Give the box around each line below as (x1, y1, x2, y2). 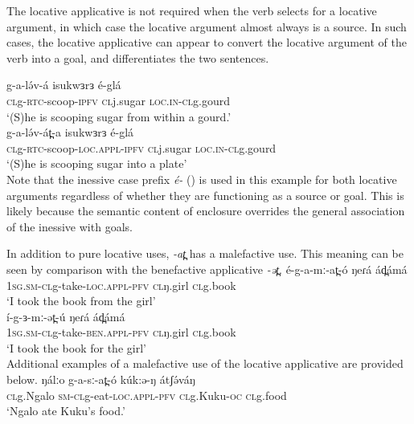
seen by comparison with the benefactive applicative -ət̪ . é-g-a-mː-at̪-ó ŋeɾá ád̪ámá (6, 260, 408, 277)
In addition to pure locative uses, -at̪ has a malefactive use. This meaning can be (6, 245, 404, 262)
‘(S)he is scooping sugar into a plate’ (6, 155, 187, 172)
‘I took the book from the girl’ (6, 292, 156, 309)
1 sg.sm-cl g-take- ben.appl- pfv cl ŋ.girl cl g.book (6, 324, 236, 340)
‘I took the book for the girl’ (6, 339, 146, 356)
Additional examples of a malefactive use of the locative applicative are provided (6, 355, 404, 372)
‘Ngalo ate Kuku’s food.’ (6, 402, 125, 419)
